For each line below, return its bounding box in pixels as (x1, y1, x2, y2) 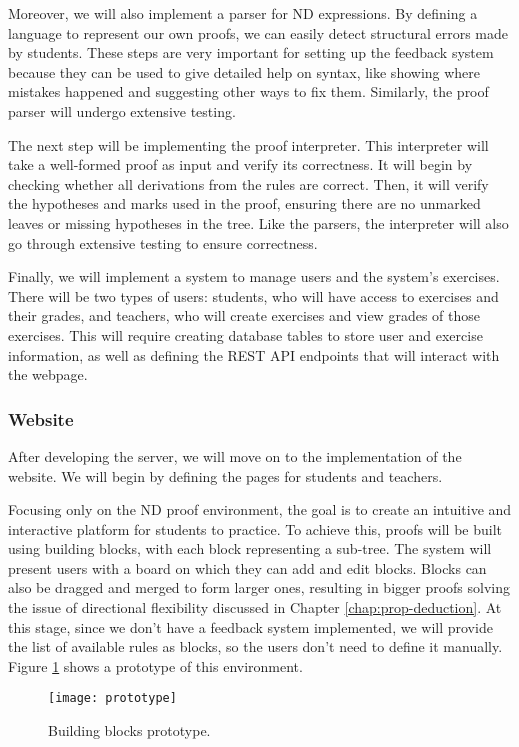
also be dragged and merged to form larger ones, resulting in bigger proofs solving (8, 577, 510, 598)
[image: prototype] (48, 691, 177, 706)
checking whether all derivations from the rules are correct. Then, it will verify (8, 173, 489, 194)
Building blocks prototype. (48, 720, 211, 741)
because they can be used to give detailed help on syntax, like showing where (8, 61, 481, 82)
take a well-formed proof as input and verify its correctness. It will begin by (8, 154, 473, 175)
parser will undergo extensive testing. (8, 100, 236, 121)
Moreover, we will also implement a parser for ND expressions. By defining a (8, 3, 478, 23)
